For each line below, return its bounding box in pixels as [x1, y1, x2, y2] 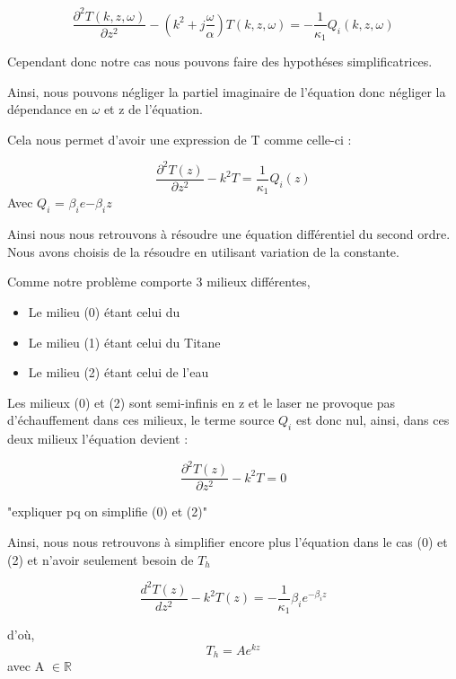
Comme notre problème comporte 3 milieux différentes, [7, 272, 311, 291]
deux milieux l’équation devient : [7, 429, 189, 448]
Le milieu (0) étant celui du [28, 302, 180, 321]
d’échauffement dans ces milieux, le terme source [7, 410, 275, 429]
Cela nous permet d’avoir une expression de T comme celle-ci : [7, 129, 352, 148]
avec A [7, 657, 45, 675]
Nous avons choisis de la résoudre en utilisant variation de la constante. [7, 242, 399, 260]
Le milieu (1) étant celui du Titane [28, 332, 221, 351]
